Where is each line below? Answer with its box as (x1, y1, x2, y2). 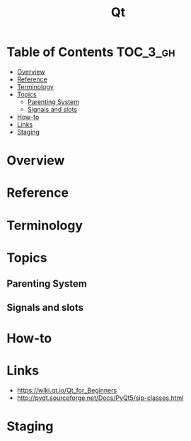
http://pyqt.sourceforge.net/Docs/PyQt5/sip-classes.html (16, 394, 184, 402)
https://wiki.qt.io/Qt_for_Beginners (16, 386, 117, 394)
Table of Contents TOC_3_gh (6, 44, 175, 60)
